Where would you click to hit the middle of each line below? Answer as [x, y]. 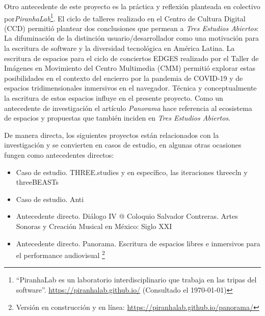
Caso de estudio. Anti [50, 199]
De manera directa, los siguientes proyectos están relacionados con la [112, 135]
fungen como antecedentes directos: [59, 154]
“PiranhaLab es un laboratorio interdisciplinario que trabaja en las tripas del [136, 280]
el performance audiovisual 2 [60, 254]
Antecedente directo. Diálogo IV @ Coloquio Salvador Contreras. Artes [127, 216]
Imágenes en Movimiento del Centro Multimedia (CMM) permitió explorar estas [130, 68]
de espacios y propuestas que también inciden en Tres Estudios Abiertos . [117, 118]
